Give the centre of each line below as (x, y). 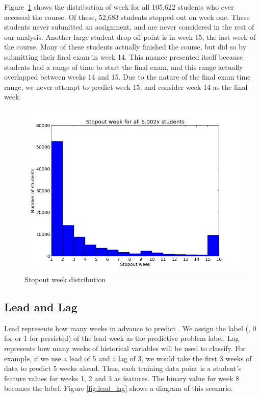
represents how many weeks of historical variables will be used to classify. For (125, 348)
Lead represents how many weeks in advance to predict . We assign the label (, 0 (130, 328)
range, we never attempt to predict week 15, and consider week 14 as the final (126, 86)
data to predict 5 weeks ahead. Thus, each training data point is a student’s (123, 368)
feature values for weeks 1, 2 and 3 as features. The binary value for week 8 (122, 378)
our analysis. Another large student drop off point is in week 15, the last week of (130, 36)
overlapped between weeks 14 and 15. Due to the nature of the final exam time (127, 77)
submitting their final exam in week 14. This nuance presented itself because (124, 56)
